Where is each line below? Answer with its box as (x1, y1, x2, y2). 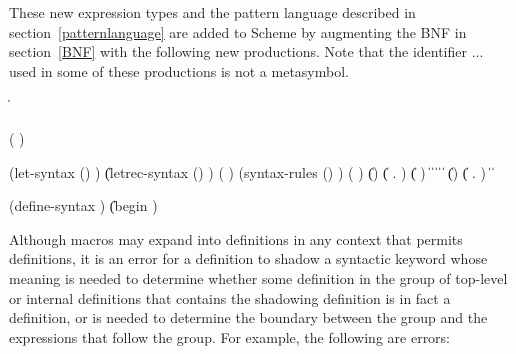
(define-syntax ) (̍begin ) (9, 195, 158, 216)
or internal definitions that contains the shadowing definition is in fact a (9, 287, 451, 308)
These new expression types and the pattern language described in (9, 2, 416, 22)
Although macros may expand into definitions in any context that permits (9, 228, 463, 249)
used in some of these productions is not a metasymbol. (9, 60, 349, 81)
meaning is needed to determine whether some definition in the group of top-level (9, 267, 508, 288)
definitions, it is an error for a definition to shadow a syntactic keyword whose (9, 248, 488, 269)
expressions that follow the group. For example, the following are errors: (9, 326, 451, 347)
